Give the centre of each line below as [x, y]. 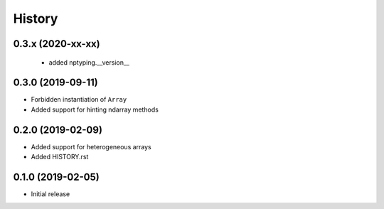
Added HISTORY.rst [60, 157]
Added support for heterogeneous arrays [91, 146]
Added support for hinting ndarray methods [95, 109]
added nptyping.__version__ [89, 62]
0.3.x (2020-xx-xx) [57, 44]
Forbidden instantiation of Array [79, 100]
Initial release [50, 194]
